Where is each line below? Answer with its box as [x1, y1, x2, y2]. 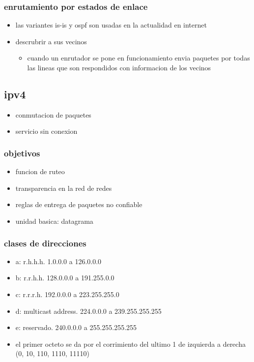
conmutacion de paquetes [15, 109, 91, 120]
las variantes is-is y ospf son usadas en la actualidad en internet [15, 20, 207, 30]
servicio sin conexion [15, 126, 78, 136]
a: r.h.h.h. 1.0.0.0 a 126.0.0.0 [15, 256, 102, 266]
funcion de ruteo [15, 166, 65, 177]
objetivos [4, 147, 40, 159]
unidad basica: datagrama [15, 215, 93, 226]
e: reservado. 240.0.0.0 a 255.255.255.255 [15, 322, 137, 332]
